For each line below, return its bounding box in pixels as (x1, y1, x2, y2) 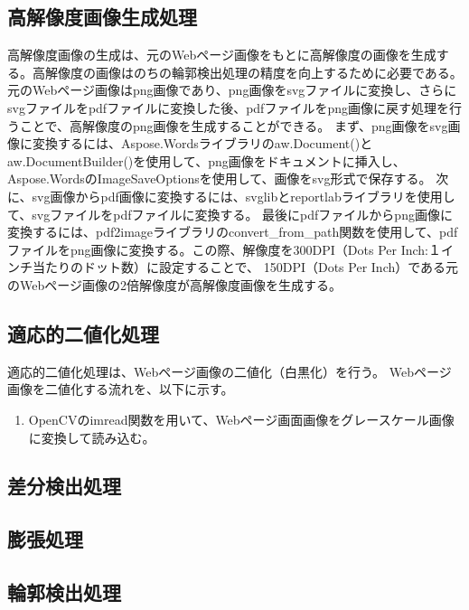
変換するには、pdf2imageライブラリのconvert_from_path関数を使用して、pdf (7, 222, 458, 241)
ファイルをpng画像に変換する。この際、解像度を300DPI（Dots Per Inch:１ (7, 239, 442, 258)
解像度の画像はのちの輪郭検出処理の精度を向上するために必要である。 (44, 62, 463, 81)
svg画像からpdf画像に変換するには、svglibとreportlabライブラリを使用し (32, 186, 455, 205)
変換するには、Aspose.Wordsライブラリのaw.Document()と (32, 134, 373, 153)
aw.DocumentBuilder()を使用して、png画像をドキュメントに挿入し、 (7, 151, 406, 170)
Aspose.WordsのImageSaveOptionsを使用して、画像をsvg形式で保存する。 (7, 169, 432, 188)
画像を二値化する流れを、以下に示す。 (7, 380, 234, 399)
